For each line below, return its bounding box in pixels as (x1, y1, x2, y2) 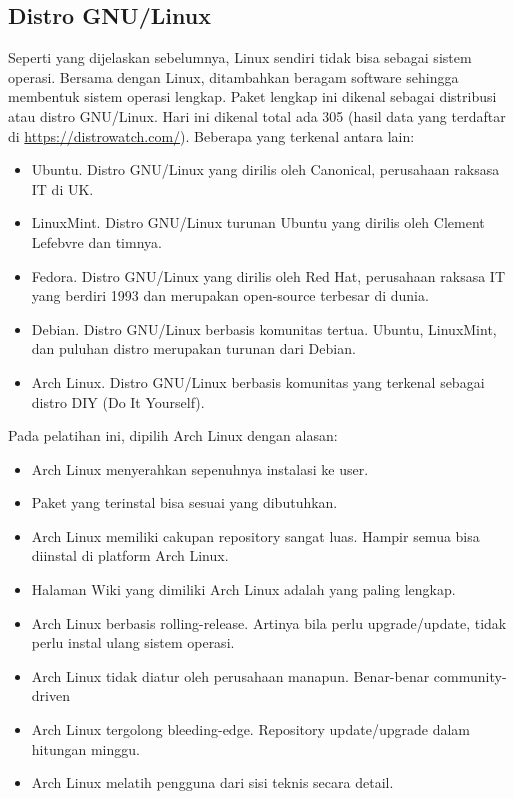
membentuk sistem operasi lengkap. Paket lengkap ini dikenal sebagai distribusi (8, 86, 497, 107)
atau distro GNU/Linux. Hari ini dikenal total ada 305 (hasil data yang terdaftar (8, 105, 506, 126)
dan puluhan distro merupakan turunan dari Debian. (31, 338, 356, 359)
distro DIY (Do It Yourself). (31, 391, 205, 412)
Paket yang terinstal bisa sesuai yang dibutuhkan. (31, 492, 338, 513)
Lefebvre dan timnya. (31, 231, 162, 252)
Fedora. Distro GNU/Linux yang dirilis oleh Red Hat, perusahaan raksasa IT (31, 265, 506, 286)
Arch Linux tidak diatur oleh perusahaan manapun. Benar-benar (31, 665, 430, 686)
